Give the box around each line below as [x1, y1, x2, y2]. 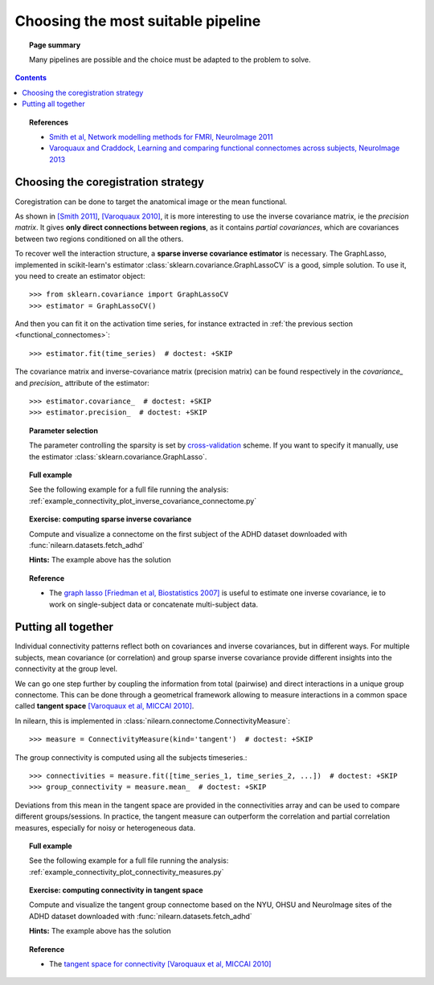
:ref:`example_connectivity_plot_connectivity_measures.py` [29, 867, 224, 877]
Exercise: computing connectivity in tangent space [29, 885, 204, 895]
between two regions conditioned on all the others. [14, 234, 184, 243]
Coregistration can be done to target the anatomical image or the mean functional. [14, 197, 288, 206]
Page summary [29, 40, 81, 50]
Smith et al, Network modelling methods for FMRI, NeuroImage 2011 [49, 132, 273, 141]
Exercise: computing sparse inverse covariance [29, 514, 192, 524]
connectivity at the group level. [14, 664, 118, 674]
